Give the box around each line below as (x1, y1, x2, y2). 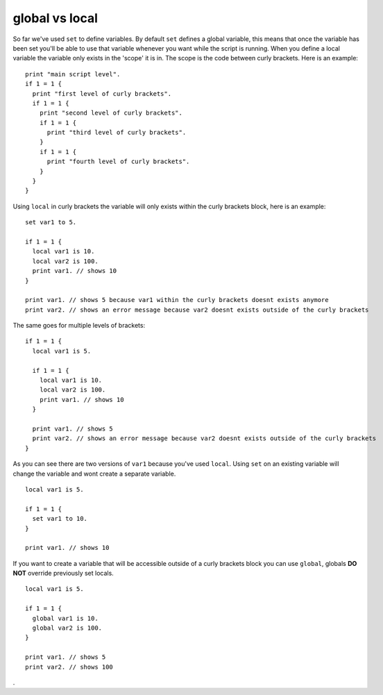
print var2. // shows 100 (25, 663, 114, 671)
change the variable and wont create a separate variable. (12, 469, 176, 478)
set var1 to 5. (25, 219, 77, 226)
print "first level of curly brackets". (32, 90, 172, 97)
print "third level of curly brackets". (46, 128, 187, 137)
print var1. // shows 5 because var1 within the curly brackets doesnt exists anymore (25, 296, 329, 304)
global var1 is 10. (32, 614, 99, 622)
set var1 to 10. (32, 514, 88, 523)
